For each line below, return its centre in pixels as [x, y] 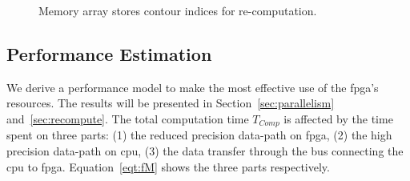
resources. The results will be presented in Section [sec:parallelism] [171, 103]
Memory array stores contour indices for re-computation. [178, 10]
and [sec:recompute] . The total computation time [128, 118]
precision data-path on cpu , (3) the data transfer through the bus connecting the [205, 151]
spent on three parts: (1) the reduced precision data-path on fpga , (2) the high [199, 135]
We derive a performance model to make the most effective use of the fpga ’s [193, 87]
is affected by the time [338, 118]
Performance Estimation [109, 53]
